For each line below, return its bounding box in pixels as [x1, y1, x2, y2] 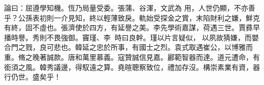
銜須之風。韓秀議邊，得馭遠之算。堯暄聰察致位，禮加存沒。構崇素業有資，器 [4, 61, 260, 72]
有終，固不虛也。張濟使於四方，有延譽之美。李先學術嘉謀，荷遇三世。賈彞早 [4, 22, 260, 33]
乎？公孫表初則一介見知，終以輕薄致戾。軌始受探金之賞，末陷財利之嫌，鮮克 [4, 12, 260, 23]
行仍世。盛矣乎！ [4, 71, 61, 82]
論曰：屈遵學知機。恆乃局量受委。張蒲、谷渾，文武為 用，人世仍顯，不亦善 [4, 3, 255, 13]
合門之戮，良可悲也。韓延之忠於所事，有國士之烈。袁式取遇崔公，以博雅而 [4, 42, 253, 52]
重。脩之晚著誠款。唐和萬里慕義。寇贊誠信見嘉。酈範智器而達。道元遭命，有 [4, 51, 260, 62]
